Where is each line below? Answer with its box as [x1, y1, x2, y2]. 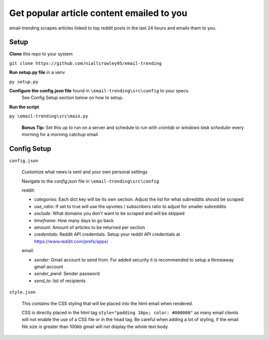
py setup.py [9, 79, 38, 84]
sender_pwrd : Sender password [34, 271, 100, 277]
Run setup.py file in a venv [9, 69, 65, 75]
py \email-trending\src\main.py [9, 113, 88, 119]
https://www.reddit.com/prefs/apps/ [34, 238, 109, 244]
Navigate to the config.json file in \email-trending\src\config [21, 178, 159, 184]
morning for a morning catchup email [21, 131, 98, 137]
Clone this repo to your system [9, 51, 73, 57]
